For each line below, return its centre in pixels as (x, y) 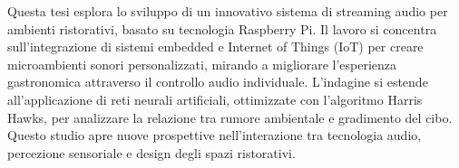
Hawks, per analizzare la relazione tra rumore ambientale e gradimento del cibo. (230, 117)
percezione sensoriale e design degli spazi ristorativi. (151, 152)
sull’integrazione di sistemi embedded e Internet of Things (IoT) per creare (215, 47)
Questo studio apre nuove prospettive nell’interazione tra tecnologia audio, (215, 135)
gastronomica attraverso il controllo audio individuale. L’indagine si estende (218, 82)
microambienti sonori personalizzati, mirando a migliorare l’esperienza (202, 64)
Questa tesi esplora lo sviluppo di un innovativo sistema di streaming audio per (228, 11)
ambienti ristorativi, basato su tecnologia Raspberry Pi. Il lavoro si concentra (222, 28)
